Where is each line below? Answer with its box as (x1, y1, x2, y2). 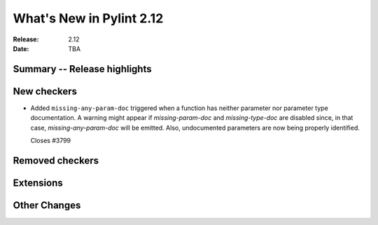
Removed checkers (13, 154, 99, 166)
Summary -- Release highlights (13, 63, 152, 75)
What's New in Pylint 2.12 (13, 11, 164, 26)
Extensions (13, 177, 63, 189)
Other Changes (13, 199, 81, 211)
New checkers (13, 85, 77, 97)
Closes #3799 (30, 137, 71, 145)
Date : (13, 44, 29, 53)
